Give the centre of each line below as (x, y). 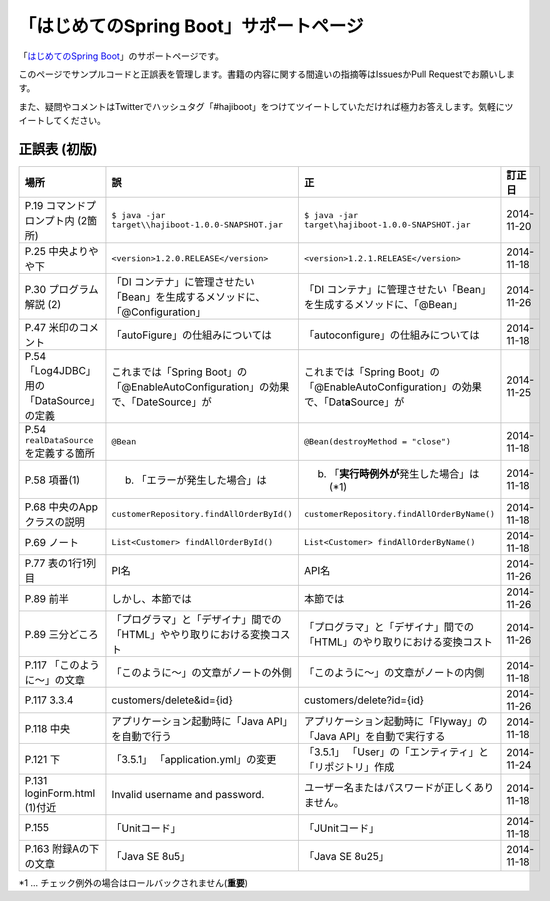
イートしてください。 (62, 121)
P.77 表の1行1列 (60, 563)
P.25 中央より (56, 252)
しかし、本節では (151, 599)
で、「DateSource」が (161, 402)
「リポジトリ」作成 (349, 767)
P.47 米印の (51, 328)
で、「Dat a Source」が (354, 402)
